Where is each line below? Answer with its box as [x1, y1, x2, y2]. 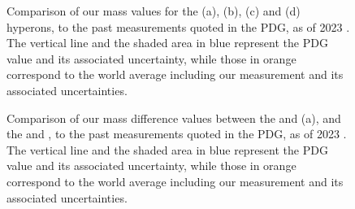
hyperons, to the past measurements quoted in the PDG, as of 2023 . [6, 18, 350, 35]
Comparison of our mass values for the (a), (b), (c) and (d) [6, 2, 301, 19]
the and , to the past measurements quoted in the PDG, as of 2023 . [6, 125, 347, 142]
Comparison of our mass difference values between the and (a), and [6, 109, 341, 126]
